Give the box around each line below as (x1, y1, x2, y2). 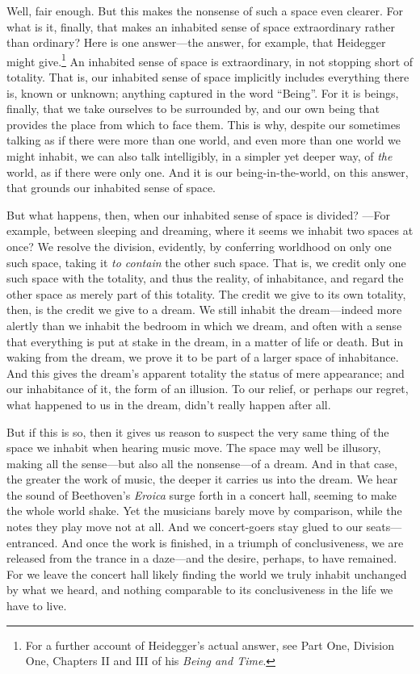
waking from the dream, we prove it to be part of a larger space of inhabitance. (6, 349, 399, 366)
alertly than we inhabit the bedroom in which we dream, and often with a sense (6, 316, 402, 333)
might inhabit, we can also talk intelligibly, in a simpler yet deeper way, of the (6, 148, 393, 164)
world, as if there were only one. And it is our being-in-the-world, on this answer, (6, 163, 409, 180)
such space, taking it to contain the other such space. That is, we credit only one (6, 253, 406, 270)
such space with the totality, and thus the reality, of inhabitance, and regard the (6, 270, 404, 287)
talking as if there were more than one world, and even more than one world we (6, 132, 401, 149)
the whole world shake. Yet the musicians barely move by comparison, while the (6, 502, 402, 519)
